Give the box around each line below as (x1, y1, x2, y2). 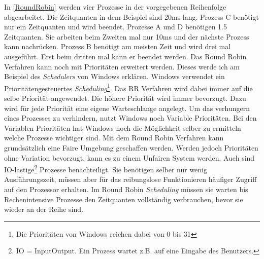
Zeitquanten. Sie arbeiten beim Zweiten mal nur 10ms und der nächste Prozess (4, 31, 249, 42)
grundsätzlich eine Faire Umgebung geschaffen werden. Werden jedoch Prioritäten (4, 142, 258, 153)
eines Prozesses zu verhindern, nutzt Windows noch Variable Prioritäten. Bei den (4, 113, 257, 123)
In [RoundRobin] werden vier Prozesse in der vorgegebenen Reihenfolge (4, 2, 226, 12)
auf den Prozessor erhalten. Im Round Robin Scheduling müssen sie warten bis (4, 184, 248, 194)
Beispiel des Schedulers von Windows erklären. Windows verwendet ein (4, 71, 225, 82)
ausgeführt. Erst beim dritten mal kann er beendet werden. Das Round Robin (4, 51, 247, 61)
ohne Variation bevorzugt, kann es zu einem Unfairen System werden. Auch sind (4, 152, 255, 163)
